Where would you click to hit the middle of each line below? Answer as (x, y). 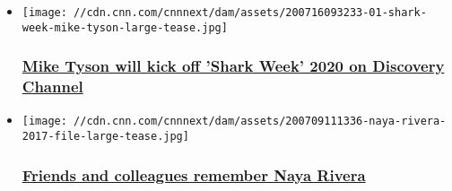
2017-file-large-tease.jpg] (105, 137)
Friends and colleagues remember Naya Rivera (194, 174)
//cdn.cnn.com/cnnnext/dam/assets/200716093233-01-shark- (250, 13)
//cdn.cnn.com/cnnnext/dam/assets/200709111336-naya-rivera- (260, 122)
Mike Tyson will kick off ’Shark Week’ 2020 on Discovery (233, 66)
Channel (52, 87)
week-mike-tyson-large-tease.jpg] (125, 27)
